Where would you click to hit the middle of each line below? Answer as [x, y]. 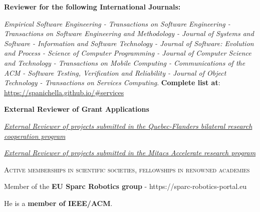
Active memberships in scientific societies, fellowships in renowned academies [127, 169]
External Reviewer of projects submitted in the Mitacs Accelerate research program [130, 153]
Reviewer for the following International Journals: [92, 7]
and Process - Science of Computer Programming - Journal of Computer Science [128, 53]
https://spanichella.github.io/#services [64, 92]
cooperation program [35, 136]
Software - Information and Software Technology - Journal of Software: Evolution [129, 43]
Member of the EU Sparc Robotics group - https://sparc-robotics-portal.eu [125, 186]
